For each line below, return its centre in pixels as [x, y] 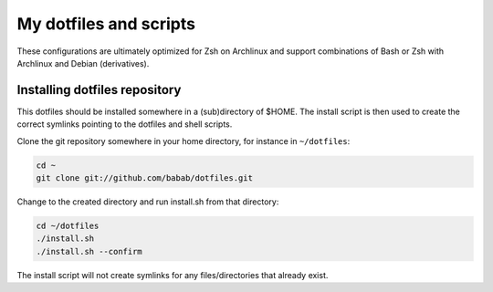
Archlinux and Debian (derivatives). [83, 63]
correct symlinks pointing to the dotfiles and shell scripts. [125, 124]
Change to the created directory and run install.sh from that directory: [148, 202]
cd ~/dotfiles [68, 225]
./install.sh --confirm [89, 251]
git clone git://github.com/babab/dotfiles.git [144, 178]
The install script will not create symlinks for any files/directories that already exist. [173, 275]
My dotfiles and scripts [106, 24]
